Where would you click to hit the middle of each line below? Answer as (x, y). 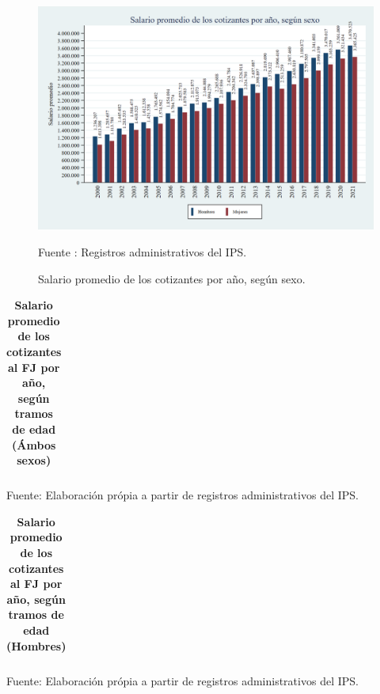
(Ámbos (34, 444)
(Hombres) (36, 645)
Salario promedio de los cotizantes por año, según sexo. (172, 278)
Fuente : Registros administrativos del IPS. (142, 251)
